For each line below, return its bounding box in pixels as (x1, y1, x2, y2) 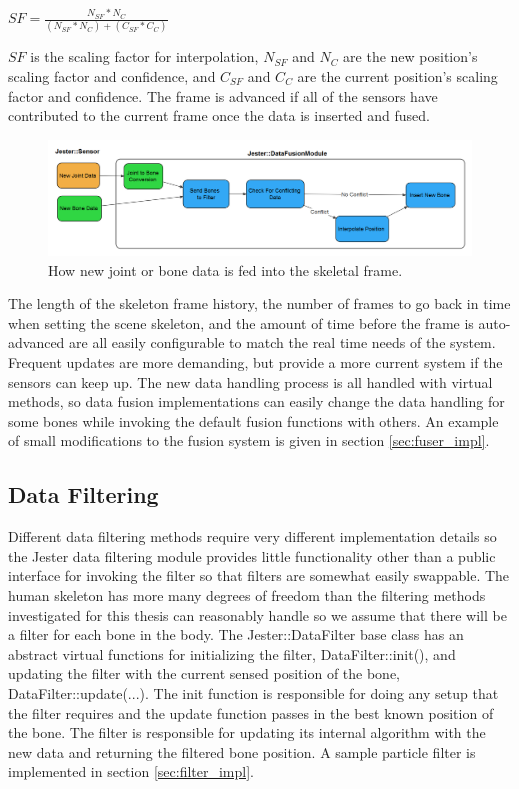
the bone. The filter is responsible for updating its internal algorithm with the (8, 722, 486, 743)
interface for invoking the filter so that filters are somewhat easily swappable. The (8, 565, 510, 586)
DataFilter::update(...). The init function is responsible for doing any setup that (8, 682, 499, 703)
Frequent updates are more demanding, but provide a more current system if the (8, 352, 503, 372)
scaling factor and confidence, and (8, 65, 216, 86)
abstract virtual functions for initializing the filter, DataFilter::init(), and (8, 643, 456, 664)
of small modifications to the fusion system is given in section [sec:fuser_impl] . (8, 430, 490, 451)
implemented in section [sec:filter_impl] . (8, 761, 254, 782)
